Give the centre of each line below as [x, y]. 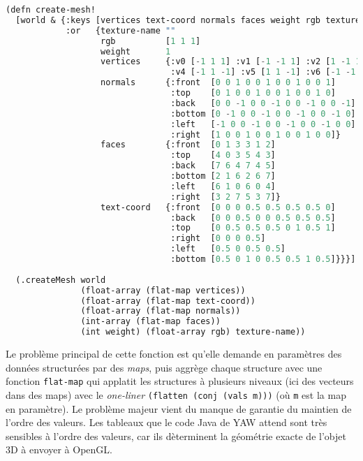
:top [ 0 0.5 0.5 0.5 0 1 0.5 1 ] [253, 228]
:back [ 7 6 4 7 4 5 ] [223, 166]
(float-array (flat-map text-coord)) [168, 301]
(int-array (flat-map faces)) [150, 322]
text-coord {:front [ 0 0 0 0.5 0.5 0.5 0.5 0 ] [218, 207]
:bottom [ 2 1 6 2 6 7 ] [223, 176]
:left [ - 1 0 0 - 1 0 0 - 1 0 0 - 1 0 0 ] [263, 124]
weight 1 [136, 51]
